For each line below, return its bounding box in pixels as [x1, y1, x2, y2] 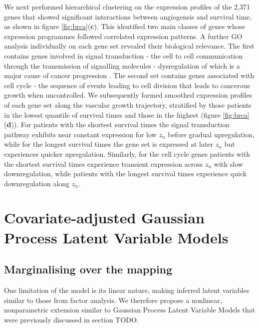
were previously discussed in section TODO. [4, 314, 139, 324]
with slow [214, 158, 243, 169]
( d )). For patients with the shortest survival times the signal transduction [4, 119, 230, 130]
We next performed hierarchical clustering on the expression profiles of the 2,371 [4, 2, 250, 12]
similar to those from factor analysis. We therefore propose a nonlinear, [4, 294, 222, 305]
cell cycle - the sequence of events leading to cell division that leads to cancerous [4, 80, 251, 90]
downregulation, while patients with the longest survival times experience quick [4, 168, 247, 179]
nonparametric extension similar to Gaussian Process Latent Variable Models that [4, 304, 256, 315]
